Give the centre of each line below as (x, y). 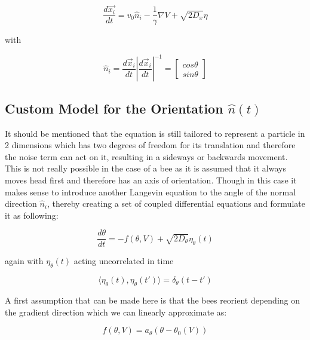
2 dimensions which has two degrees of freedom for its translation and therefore (150, 145)
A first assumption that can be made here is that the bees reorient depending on (153, 300)
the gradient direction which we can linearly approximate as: (116, 312)
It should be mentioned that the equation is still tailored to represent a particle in (155, 133)
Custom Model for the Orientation (114, 108)
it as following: (32, 215)
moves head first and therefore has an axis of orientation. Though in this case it (151, 180)
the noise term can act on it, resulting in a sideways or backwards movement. (146, 156)
